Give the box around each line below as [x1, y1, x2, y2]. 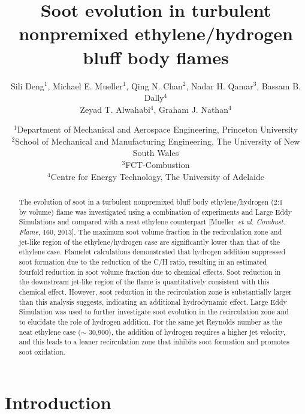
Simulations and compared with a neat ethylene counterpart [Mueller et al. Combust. [19, 217, 286, 227]
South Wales [132, 146, 179, 159]
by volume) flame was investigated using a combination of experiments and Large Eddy [19, 206, 292, 217]
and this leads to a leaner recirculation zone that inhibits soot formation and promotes [19, 337, 289, 347]
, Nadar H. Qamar [186, 79, 253, 92]
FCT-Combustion [125, 158, 190, 171]
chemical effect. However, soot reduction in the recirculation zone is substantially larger [19, 286, 292, 296]
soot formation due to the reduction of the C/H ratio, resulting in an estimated [19, 256, 267, 266]
